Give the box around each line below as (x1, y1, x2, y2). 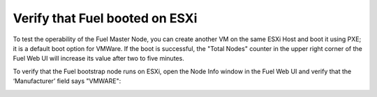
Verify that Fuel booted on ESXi (13, 10, 198, 26)
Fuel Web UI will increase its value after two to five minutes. (13, 54, 184, 63)
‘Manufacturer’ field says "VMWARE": (13, 77, 121, 85)
